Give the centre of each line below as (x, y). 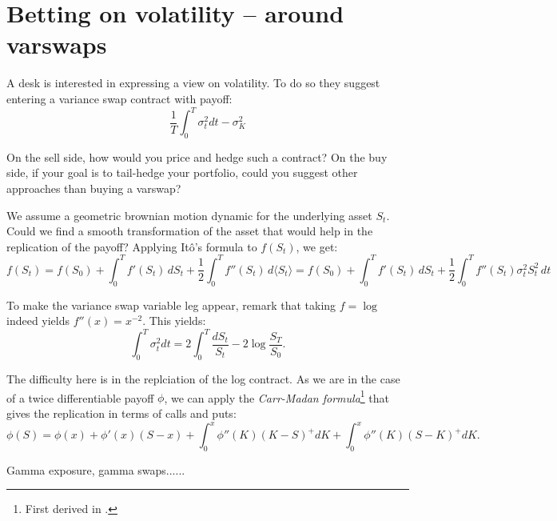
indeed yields (38, 321)
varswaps (57, 44)
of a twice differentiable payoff (80, 397)
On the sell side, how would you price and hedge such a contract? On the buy (197, 156)
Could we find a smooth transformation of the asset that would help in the (190, 231)
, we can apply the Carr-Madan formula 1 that (277, 396)
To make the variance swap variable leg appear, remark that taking (171, 305)
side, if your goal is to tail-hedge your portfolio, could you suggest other (182, 172)
